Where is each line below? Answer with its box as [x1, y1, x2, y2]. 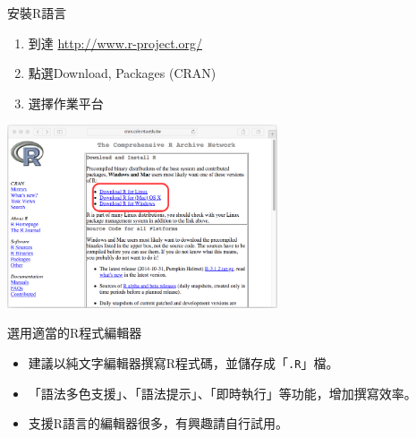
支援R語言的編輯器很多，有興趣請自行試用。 [28, 414, 289, 433]
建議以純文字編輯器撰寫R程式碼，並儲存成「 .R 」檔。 [28, 353, 339, 372]
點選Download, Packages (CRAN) [28, 64, 216, 82]
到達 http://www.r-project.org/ [28, 33, 203, 52]
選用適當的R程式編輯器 [7, 323, 142, 342]
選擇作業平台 [28, 93, 104, 112]
